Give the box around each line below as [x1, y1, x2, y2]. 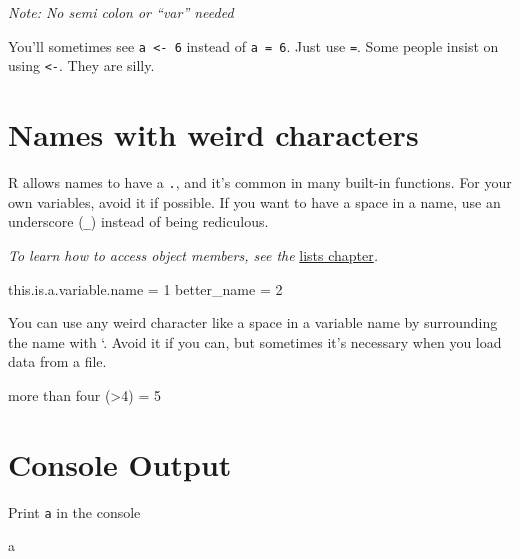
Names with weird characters [8, 114, 419, 155]
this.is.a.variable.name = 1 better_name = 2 [8, 278, 283, 299]
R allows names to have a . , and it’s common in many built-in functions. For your [8, 172, 512, 193]
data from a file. [8, 351, 107, 372]
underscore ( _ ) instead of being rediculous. [8, 211, 269, 232]
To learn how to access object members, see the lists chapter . [8, 244, 379, 265]
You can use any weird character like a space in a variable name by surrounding [8, 312, 498, 333]
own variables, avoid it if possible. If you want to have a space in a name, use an [8, 191, 501, 212]
